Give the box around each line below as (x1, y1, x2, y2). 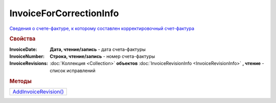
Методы (9, 78, 32, 85)
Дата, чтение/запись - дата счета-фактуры (50, 46, 146, 52)
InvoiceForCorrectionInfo (9, 8, 120, 19)
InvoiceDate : (9, 46, 37, 52)
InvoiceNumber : (9, 53, 45, 59)
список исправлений (50, 67, 96, 74)
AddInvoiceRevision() (12, 88, 64, 95)
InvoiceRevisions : (9, 60, 49, 66)
